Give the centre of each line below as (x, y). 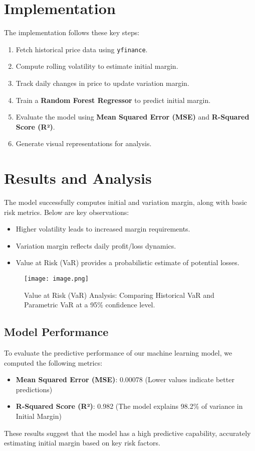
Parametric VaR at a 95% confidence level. (90, 305)
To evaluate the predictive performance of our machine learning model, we (118, 353)
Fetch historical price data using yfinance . (82, 49)
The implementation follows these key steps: (72, 32)
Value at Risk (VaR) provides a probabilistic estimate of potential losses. (127, 262)
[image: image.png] (56, 279)
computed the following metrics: (53, 362)
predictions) (34, 389)
